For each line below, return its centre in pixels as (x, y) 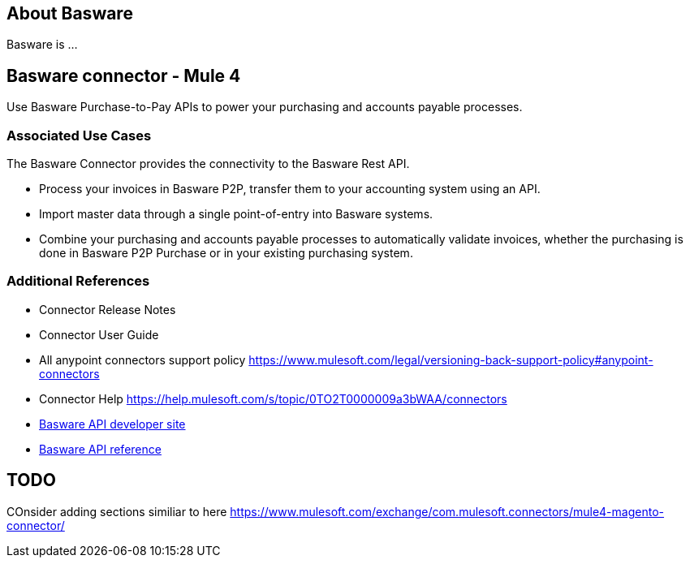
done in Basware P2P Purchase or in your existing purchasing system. (226, 253)
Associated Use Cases (79, 135)
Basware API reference (100, 449)
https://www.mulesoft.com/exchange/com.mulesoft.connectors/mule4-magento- (447, 511)
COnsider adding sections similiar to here (117, 511)
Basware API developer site (112, 424)
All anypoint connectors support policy (142, 359)
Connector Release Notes (108, 309)
